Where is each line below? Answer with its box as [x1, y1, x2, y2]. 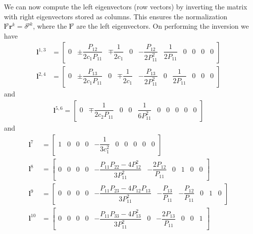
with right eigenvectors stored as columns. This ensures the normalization [4, 11, 228, 21]
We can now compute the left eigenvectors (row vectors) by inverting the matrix [4, 1, 248, 11]
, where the [33, 21, 67, 31]
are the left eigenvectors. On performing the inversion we [76, 21, 249, 31]
